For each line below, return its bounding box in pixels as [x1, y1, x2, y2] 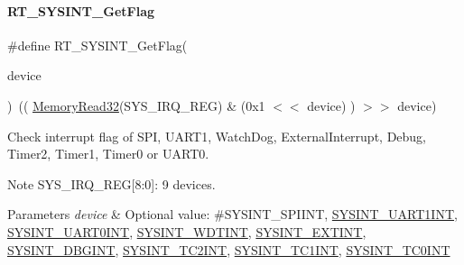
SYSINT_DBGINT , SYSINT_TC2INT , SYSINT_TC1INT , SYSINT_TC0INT [7, 240, 450, 259]
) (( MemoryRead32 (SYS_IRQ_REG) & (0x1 [7, 96, 265, 114]
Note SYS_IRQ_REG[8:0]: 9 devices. [7, 174, 216, 193]
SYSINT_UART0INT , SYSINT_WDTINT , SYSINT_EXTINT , [7, 222, 367, 241]
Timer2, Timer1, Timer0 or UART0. [7, 144, 209, 163]
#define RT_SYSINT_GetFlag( [7, 35, 188, 54]
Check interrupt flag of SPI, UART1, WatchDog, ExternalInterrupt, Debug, [7, 126, 427, 145]
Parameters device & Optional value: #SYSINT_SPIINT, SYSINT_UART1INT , [7, 205, 458, 224]
